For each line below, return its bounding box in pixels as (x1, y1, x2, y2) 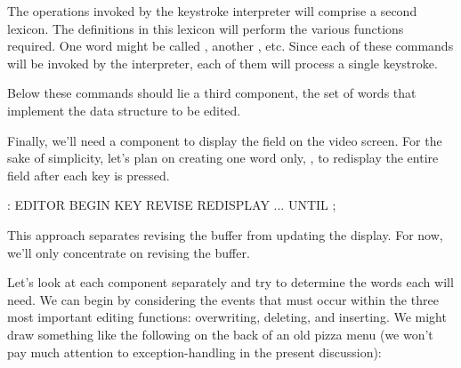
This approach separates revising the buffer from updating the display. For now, (7, 225, 443, 244)
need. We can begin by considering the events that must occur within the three (7, 290, 439, 308)
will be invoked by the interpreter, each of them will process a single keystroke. (7, 53, 438, 72)
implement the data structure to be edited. (7, 100, 241, 119)
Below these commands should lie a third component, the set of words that (7, 84, 417, 102)
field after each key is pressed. (7, 165, 170, 184)
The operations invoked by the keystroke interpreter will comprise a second (7, 2, 417, 20)
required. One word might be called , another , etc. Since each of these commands (7, 36, 454, 55)
